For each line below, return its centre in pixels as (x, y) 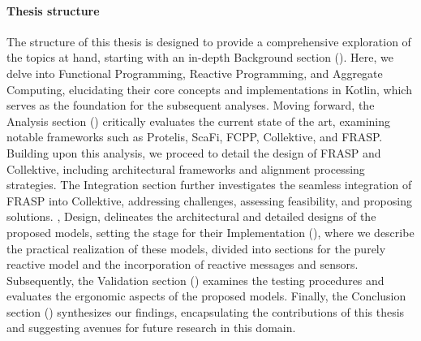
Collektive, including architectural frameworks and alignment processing (186, 168)
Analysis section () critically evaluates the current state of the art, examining (199, 121)
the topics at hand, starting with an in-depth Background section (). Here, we (200, 57)
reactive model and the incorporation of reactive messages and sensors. (183, 264)
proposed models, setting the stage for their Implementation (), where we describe (210, 232)
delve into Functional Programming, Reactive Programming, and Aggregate (195, 73)
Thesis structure (53, 10)
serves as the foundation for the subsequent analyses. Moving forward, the (191, 105)
